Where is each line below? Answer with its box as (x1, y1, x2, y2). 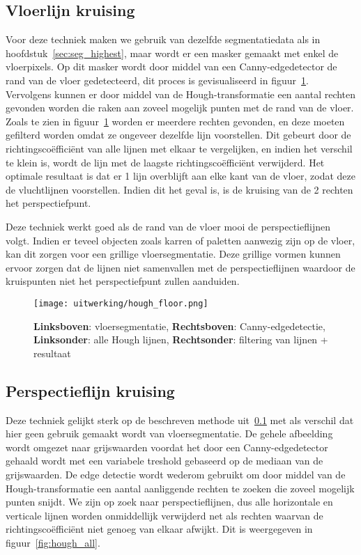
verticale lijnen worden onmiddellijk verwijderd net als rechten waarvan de (6, 508, 323, 522)
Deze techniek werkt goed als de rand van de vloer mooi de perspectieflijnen (6, 219, 330, 233)
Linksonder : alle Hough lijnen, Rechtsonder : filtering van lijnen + (33, 332, 328, 347)
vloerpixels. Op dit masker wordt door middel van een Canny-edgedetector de (6, 59, 337, 74)
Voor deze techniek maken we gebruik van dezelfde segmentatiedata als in (6, 32, 321, 47)
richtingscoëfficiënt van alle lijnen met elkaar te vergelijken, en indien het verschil (6, 141, 353, 155)
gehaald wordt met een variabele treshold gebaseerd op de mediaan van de (6, 453, 323, 468)
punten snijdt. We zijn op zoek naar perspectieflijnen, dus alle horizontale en (6, 494, 333, 509)
